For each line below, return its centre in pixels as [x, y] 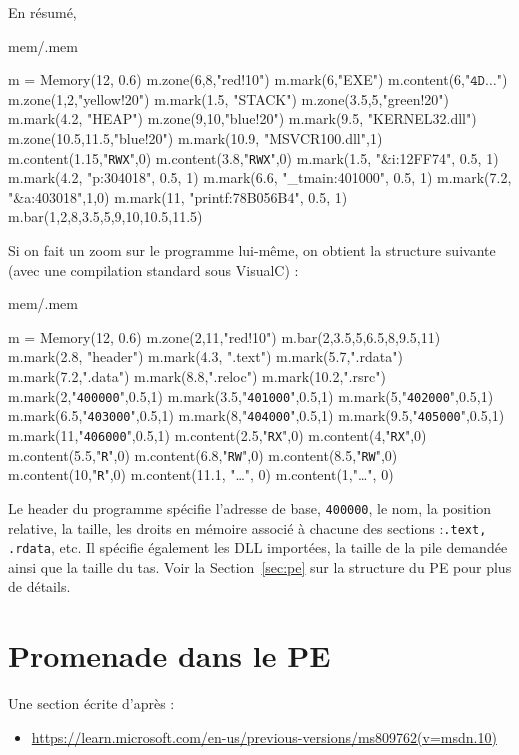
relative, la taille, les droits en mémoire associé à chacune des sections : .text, [247, 527]
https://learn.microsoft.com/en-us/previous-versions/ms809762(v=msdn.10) [264, 736]
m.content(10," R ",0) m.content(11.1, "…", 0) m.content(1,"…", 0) [201, 474]
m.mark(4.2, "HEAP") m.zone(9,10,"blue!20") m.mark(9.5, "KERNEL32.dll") [242, 118]
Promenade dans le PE [169, 655]
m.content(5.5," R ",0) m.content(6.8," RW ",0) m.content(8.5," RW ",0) [203, 454]
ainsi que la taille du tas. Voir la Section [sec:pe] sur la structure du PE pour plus [260, 566]
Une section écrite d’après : [91, 703]
